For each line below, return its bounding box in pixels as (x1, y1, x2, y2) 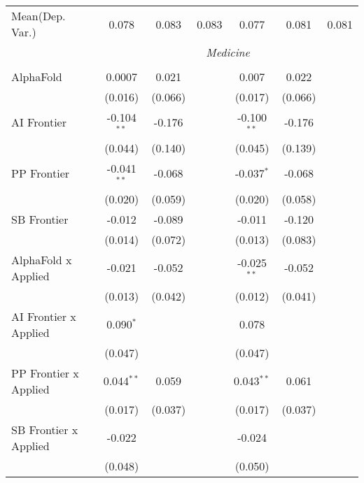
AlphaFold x (11, 251, 72, 268)
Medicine (206, 44, 250, 60)
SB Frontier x (11, 421, 78, 438)
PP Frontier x (11, 364, 79, 381)
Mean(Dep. (11, 8, 66, 24)
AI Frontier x (11, 308, 76, 324)
